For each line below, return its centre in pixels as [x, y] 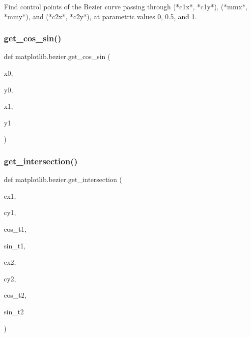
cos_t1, [15, 229]
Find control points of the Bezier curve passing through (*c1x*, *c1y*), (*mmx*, [126, 6]
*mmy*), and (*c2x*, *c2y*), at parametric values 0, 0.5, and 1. [100, 16]
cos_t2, [15, 295]
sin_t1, [15, 245]
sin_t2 [14, 311]
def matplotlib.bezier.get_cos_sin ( [57, 56]
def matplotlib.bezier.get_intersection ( [63, 179]
